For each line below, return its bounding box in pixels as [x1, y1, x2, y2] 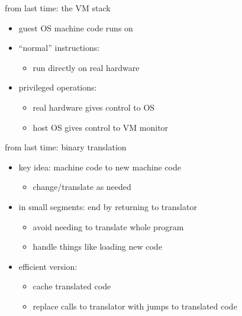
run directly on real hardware [33, 61, 140, 73]
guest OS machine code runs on [18, 21, 133, 34]
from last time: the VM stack [5, 2, 111, 14]
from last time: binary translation [5, 141, 127, 153]
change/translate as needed [33, 180, 131, 193]
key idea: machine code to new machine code [18, 160, 181, 173]
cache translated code [33, 280, 111, 292]
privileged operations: [18, 81, 97, 93]
